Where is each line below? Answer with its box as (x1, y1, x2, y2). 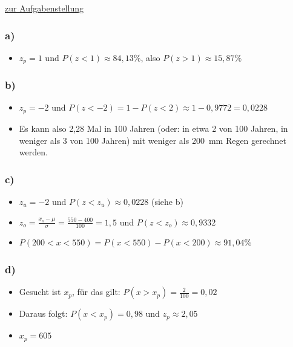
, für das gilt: (71, 285, 120, 298)
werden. (19, 146, 48, 158)
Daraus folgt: (19, 307, 68, 320)
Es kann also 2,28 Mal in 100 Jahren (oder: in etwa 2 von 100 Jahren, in (19, 122, 288, 134)
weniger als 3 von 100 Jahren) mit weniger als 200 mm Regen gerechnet (19, 134, 287, 146)
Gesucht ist (19, 285, 61, 298)
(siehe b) (151, 195, 183, 207)
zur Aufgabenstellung (5, 2, 84, 14)
